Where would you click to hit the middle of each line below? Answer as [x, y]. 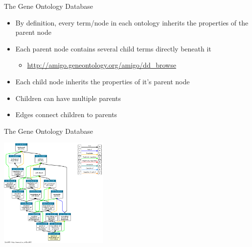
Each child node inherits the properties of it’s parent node [103, 81]
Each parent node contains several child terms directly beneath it [113, 48]
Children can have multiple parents [68, 98]
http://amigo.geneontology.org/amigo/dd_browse [102, 65]
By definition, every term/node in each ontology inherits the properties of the [132, 22]
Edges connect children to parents [66, 114]
